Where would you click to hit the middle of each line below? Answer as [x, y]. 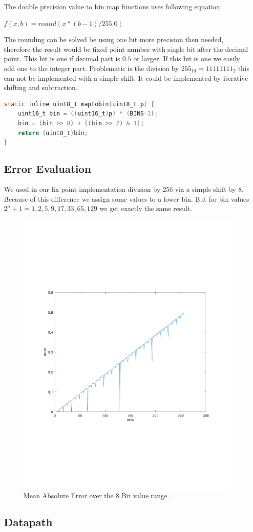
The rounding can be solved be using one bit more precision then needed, [114, 39]
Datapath [28, 522]
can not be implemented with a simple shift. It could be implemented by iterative [126, 78]
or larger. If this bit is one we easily [187, 58]
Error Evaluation [48, 169]
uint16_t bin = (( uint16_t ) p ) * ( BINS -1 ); [88, 114]
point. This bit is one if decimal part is [62, 58]
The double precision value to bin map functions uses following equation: [113, 6]
